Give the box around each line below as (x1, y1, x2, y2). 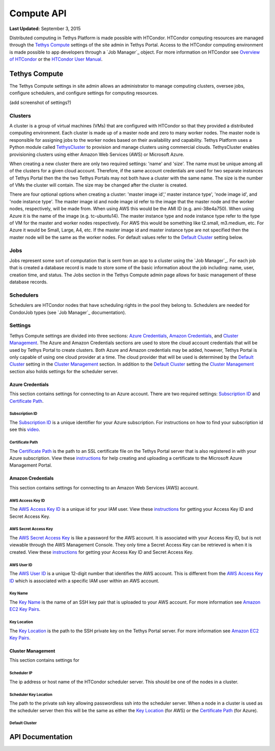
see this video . (9, 426, 40, 433)
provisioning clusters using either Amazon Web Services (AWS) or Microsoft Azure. (9, 151, 184, 158)
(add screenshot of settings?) (9, 99, 71, 106)
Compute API (9, 8, 67, 19)
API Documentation (9, 733, 73, 741)
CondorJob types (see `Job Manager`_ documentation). (9, 309, 126, 316)
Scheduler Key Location (9, 692, 53, 697)
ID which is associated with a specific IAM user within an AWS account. (9, 578, 160, 584)
